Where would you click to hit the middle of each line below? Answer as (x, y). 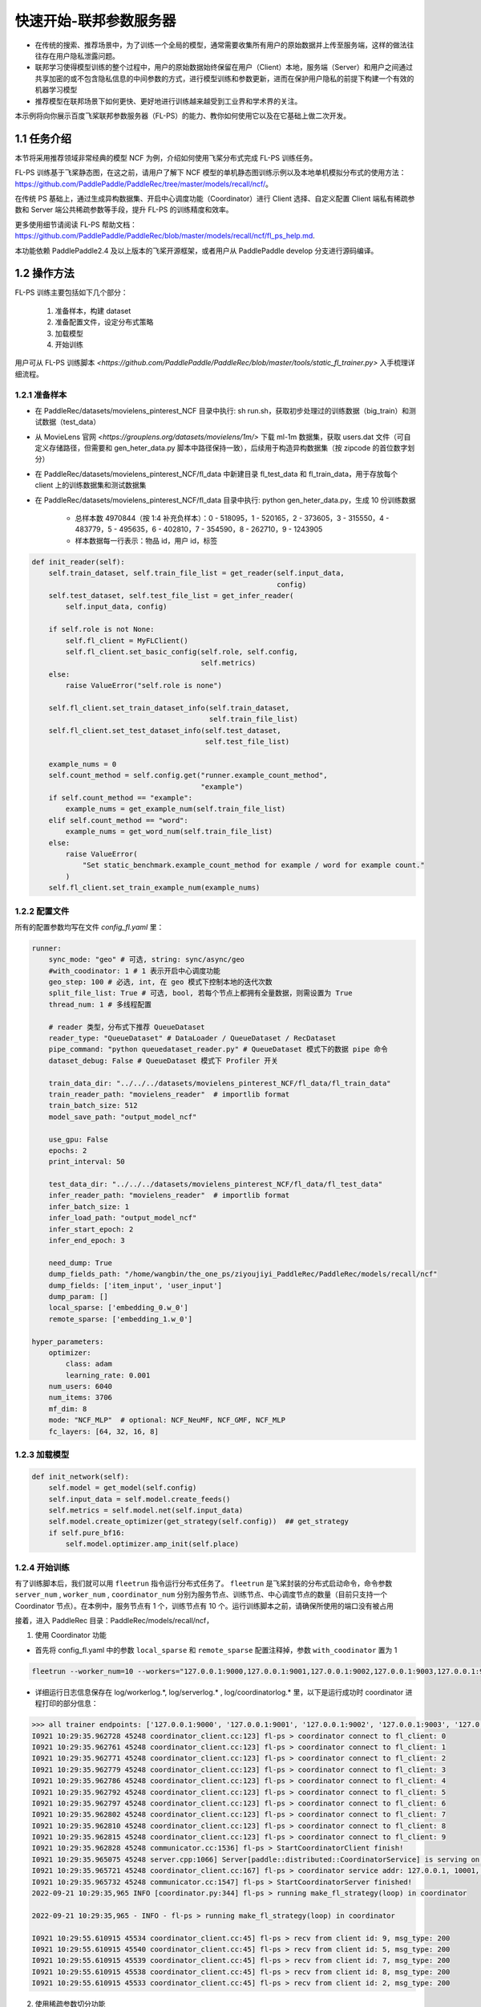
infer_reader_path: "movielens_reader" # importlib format (169, 1195)
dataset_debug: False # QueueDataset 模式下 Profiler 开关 (164, 1060)
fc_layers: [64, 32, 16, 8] (104, 1431)
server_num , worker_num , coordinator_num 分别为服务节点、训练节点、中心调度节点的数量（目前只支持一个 (201, 1594)
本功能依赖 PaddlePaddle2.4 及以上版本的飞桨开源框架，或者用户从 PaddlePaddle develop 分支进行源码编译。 (196, 250)
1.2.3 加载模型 (42, 1455)
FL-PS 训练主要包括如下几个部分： (71, 292)
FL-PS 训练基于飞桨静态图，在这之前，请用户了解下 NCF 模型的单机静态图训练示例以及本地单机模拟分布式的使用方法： (210, 173)
